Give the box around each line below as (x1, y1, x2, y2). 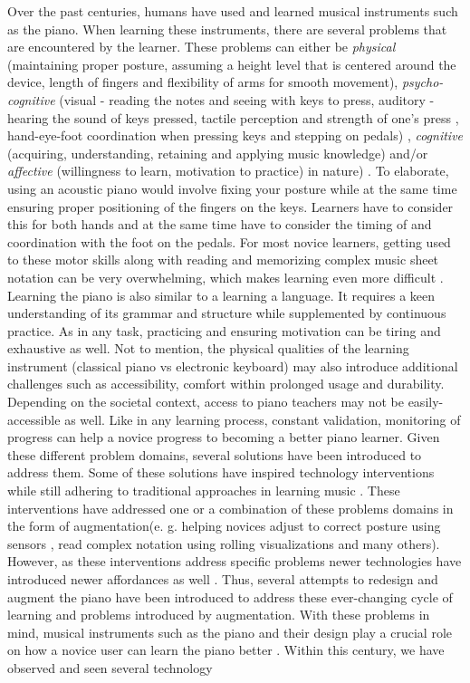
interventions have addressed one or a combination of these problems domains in (7, 498, 454, 517)
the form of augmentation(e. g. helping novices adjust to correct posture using (7, 516, 441, 535)
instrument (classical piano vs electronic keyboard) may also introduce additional (7, 356, 458, 375)
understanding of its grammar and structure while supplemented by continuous (7, 303, 446, 322)
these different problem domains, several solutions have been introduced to (7, 445, 422, 464)
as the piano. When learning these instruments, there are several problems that (7, 19, 447, 38)
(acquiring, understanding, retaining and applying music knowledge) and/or (7, 143, 428, 162)
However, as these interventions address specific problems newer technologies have (7, 552, 462, 571)
